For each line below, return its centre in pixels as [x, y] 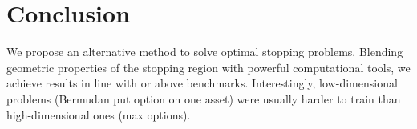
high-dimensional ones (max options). [99, 114]
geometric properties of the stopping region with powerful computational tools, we [208, 67]
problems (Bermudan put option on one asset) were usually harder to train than [204, 98]
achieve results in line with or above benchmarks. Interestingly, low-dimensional [202, 83]
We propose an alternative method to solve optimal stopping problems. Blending [205, 52]
